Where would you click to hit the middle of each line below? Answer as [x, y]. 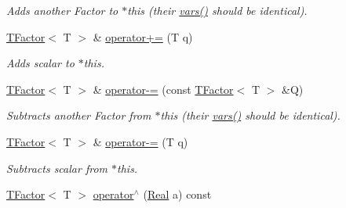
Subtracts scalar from [57, 168]
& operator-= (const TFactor [163, 89]
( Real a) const [177, 194]
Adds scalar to [40, 63]
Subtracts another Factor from [79, 115]
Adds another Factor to [62, 10]
